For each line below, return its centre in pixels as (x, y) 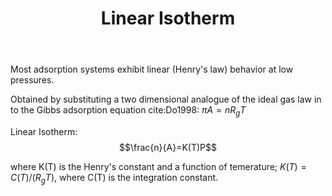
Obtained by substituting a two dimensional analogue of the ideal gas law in (166, 99)
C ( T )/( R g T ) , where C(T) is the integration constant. (114, 178)
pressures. (32, 80)
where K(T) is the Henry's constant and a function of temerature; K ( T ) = (158, 166)
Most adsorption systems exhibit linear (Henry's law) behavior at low (152, 69)
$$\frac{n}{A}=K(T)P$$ (168, 147)
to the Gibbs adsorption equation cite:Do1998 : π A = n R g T (128, 111)
